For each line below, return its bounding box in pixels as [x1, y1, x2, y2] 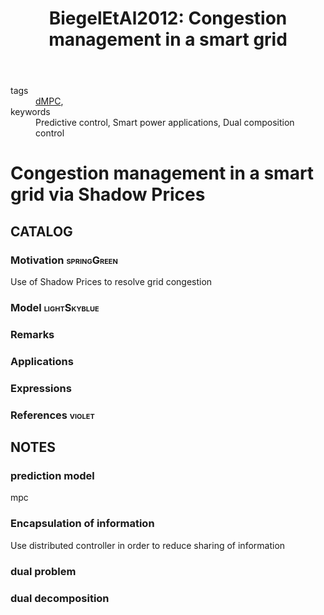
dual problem [10, 564, 77, 578]
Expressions [10, 381, 72, 395]
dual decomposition [10, 591, 110, 605]
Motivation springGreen [10, 253, 118, 267]
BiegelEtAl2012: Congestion [48, 7, 288, 30]
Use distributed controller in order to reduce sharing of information [10, 539, 286, 551]
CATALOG [10, 223, 73, 240]
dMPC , [35, 95, 64, 107]
